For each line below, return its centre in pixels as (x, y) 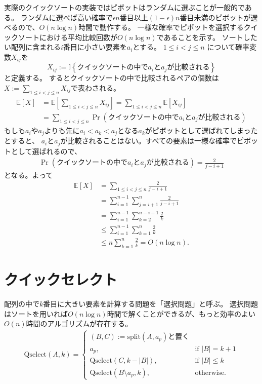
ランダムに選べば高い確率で (67, 17)
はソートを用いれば (36, 313)
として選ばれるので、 (46, 151)
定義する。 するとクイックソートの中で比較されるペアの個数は (115, 78)
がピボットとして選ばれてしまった (201, 130)
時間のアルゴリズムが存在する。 (79, 323)
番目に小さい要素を (95, 47)
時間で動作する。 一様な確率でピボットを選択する (161, 27)
